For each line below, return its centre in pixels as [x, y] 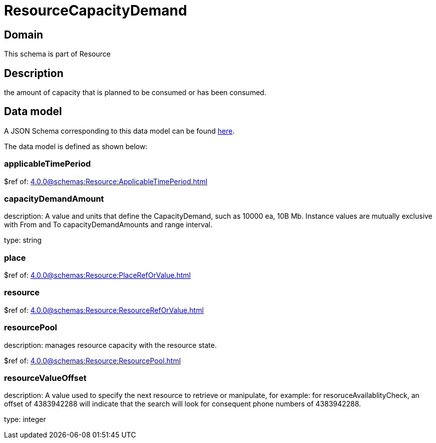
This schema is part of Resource [57, 54]
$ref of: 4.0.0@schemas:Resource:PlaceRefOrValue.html [97, 275]
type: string [23, 240]
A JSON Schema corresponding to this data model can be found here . [119, 131]
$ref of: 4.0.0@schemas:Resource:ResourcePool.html [93, 360]
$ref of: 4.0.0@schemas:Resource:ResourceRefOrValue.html [104, 310]
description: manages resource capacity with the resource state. [110, 345]
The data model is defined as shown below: [76, 146]
